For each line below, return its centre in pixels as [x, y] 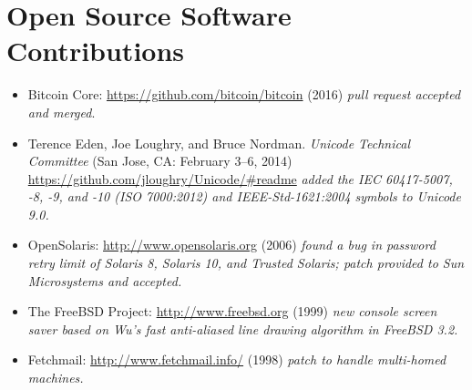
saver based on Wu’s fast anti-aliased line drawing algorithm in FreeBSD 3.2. [243, 328]
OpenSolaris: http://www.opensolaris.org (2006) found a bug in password [231, 245]
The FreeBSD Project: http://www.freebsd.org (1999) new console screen [232, 311]
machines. [56, 378]
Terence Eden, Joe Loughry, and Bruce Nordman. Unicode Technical [219, 143]
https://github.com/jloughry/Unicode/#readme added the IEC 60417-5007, [240, 178]
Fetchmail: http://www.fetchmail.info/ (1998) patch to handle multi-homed [237, 359]
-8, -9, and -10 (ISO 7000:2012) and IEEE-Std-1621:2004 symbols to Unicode [244, 196]
